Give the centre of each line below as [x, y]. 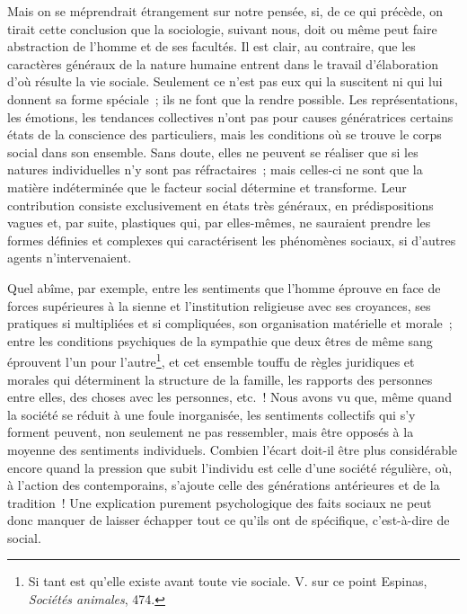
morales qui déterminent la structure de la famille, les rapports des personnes [220, 379]
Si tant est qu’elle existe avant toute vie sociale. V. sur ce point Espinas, [228, 581]
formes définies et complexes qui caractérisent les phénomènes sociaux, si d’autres [232, 240]
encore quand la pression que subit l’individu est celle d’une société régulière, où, [230, 467]
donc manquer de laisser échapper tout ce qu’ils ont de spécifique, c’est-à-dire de [229, 520]
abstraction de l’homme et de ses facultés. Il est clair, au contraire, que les [211, 46]
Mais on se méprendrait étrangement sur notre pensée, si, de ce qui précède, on [225, 11]
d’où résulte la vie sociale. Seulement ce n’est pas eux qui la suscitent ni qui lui [225, 81]
